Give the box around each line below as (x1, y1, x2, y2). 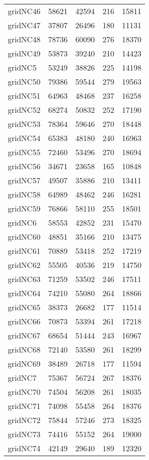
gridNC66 (8, 316, 41, 327)
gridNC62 (8, 259, 41, 270)
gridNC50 (8, 76, 41, 87)
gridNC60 (8, 231, 41, 242)
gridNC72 (8, 414, 41, 425)
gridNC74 (8, 442, 41, 454)
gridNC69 (8, 358, 41, 369)
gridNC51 (8, 90, 41, 101)
